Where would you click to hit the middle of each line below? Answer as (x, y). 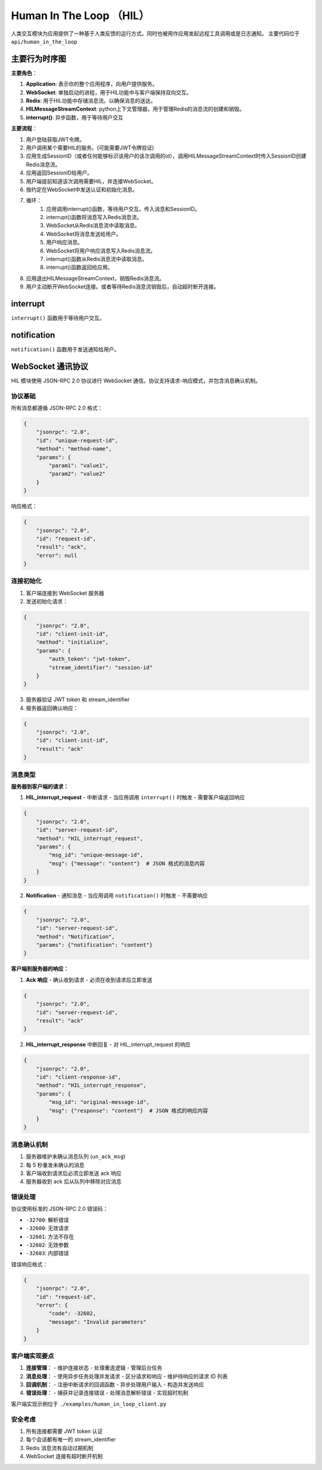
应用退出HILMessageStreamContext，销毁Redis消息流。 (95, 278)
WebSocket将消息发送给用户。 (84, 234)
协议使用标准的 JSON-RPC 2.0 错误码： (60, 1209)
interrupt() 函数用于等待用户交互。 (58, 318)
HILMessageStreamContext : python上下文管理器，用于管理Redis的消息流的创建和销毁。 (135, 109)
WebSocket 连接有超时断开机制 (64, 1456)
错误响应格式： (29, 1264)
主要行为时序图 (38, 59)
